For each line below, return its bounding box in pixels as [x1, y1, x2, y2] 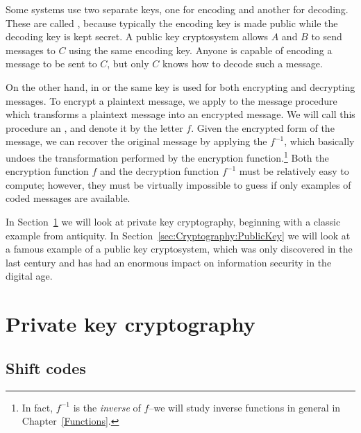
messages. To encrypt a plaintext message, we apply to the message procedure [6, 93, 337, 108]
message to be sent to [6, 56, 97, 71]
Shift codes [6, 357, 86, 378]
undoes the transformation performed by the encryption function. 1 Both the [6, 148, 329, 164]
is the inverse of [73, 400, 141, 414]
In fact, [22, 400, 53, 414]
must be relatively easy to [239, 164, 349, 178]
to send [311, 29, 342, 44]
